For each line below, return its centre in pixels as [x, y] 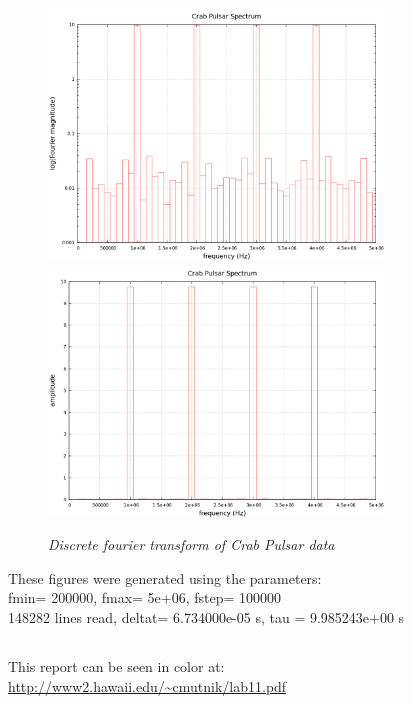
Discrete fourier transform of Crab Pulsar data [191, 544]
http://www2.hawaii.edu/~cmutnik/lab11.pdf [147, 685]
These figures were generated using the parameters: [165, 577]
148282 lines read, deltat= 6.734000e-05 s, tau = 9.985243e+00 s [206, 616]
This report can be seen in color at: [116, 665]
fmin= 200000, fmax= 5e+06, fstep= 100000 [145, 597]
